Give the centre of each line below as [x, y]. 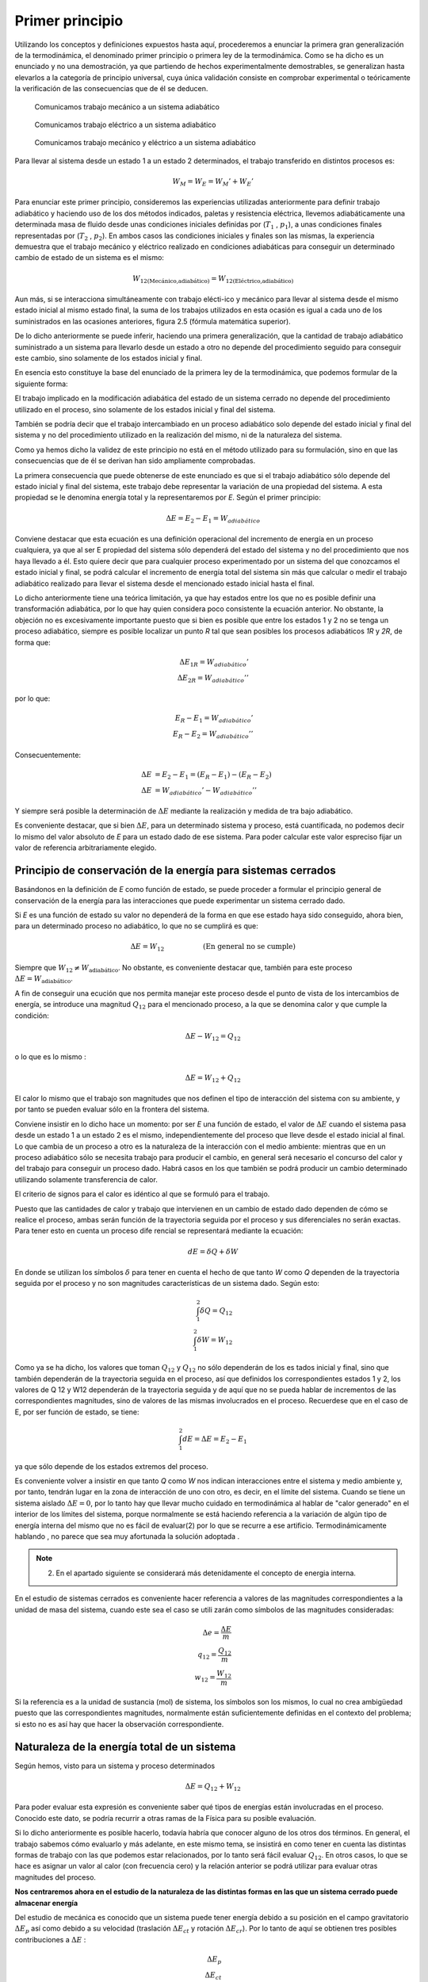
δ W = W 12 [215, 1341]
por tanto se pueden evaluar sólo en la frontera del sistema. [112, 1109]
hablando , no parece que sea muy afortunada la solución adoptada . [127, 1536]
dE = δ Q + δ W [213, 1251]
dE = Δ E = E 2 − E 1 [215, 1440]
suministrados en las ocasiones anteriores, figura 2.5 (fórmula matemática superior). [153, 321]
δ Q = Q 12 [216, 1311]
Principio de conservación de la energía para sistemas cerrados [175, 871]
